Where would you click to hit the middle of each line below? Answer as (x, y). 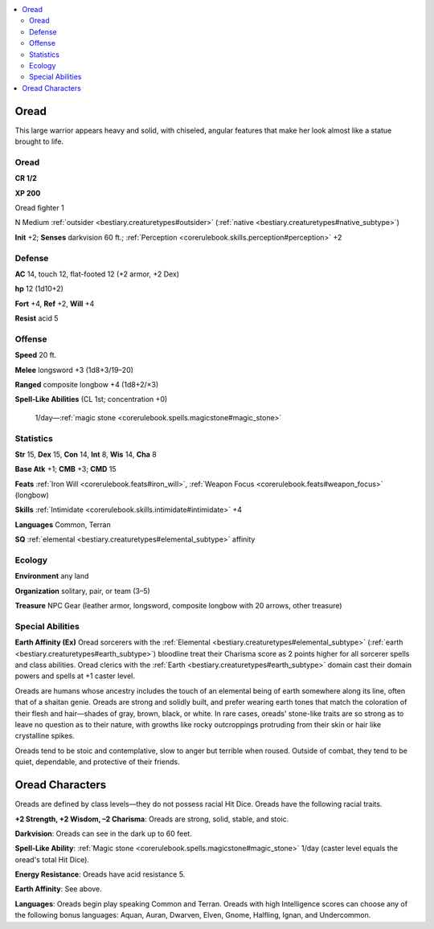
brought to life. (39, 141)
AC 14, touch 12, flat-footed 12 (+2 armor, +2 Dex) (97, 274)
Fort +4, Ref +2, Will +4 (55, 303)
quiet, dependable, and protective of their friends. (97, 762)
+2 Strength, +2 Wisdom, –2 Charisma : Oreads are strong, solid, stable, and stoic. (152, 819)
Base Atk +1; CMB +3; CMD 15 (66, 469)
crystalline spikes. (45, 736)
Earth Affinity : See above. (58, 889)
